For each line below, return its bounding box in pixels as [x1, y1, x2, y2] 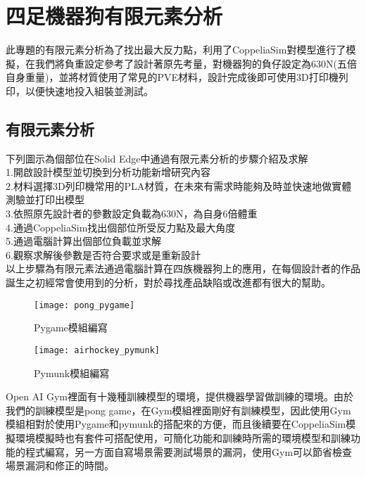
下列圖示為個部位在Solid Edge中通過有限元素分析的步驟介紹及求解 [6, 151, 308, 165]
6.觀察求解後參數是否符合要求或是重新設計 [6, 247, 201, 262]
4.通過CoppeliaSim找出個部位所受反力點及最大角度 [6, 220, 236, 234]
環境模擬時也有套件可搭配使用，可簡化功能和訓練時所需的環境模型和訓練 [15, 430, 351, 445]
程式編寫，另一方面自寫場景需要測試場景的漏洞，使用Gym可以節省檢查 [25, 444, 353, 459]
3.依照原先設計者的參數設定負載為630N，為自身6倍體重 [6, 206, 258, 221]
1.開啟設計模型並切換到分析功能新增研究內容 [6, 165, 210, 179]
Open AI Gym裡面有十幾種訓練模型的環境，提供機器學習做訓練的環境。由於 [6, 389, 353, 404]
